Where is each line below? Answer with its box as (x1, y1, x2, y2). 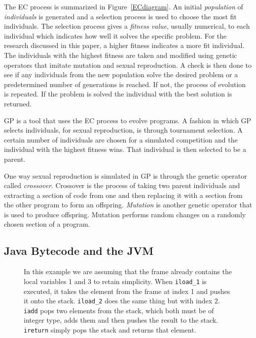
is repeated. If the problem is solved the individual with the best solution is (4, 89, 232, 99)
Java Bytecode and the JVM (4, 243, 154, 258)
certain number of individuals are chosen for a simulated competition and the (4, 134, 238, 145)
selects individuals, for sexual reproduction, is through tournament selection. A (4, 125, 243, 135)
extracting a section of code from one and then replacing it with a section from (4, 190, 243, 200)
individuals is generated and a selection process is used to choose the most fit (4, 11, 237, 21)
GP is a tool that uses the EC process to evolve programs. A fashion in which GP (4, 115, 252, 125)
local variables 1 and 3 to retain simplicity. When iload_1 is (24, 276, 207, 286)
